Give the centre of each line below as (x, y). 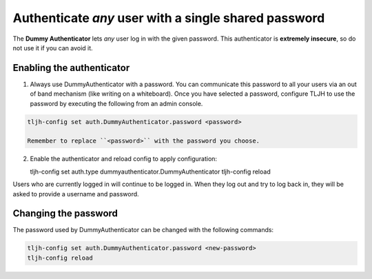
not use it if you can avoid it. (53, 48)
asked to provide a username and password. (76, 194)
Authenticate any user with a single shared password (169, 18)
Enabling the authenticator (71, 68)
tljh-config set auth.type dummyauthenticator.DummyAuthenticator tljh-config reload (151, 172)
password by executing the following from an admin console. (116, 103)
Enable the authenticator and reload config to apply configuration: (123, 159)
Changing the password (65, 214)
